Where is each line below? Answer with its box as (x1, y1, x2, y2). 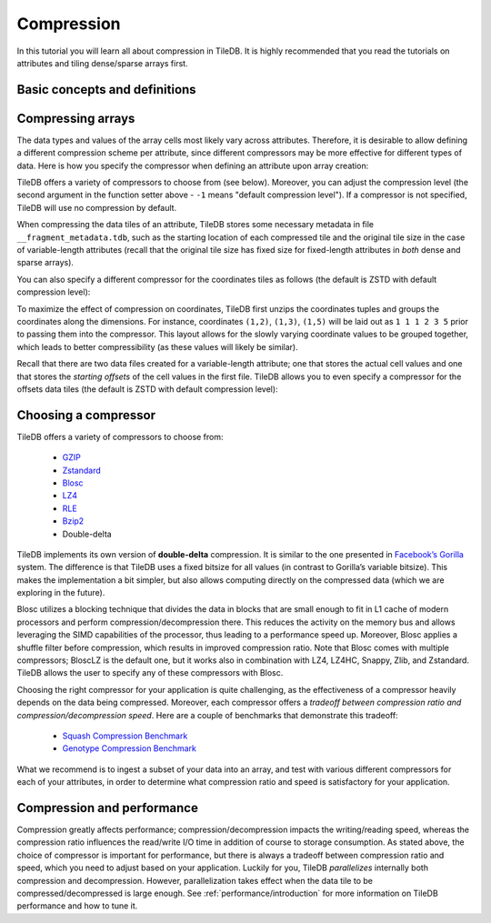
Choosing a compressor (16, 407, 156, 423)
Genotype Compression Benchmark (62, 743, 197, 754)
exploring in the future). (16, 587, 105, 598)
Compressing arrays (16, 110, 135, 126)
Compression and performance (16, 800, 199, 816)
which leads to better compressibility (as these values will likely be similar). (16, 341, 299, 352)
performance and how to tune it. (16, 900, 138, 911)
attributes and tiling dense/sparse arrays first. (16, 57, 188, 68)
